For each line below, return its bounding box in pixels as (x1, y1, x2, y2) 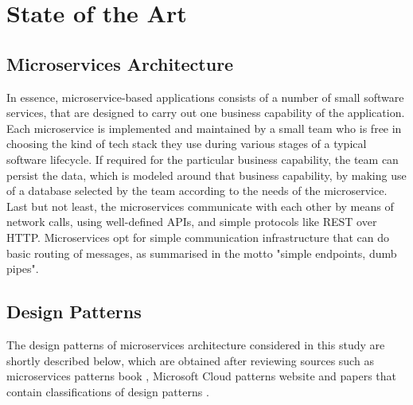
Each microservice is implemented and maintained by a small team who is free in (6, 119, 402, 136)
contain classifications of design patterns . (6, 383, 209, 399)
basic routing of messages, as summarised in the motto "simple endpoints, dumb (6, 244, 397, 261)
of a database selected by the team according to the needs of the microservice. (6, 182, 388, 199)
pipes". (6, 260, 39, 277)
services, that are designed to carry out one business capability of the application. (6, 104, 405, 121)
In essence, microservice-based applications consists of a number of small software (6, 88, 404, 105)
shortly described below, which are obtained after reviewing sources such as (6, 352, 374, 368)
